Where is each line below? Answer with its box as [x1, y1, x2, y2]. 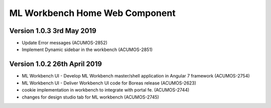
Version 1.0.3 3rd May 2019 [9, 26, 96, 35]
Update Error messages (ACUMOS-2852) [22, 40, 108, 46]
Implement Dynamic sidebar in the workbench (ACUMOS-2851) [22, 46, 153, 52]
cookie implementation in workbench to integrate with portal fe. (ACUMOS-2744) [22, 87, 190, 93]
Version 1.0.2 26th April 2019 [9, 60, 102, 68]
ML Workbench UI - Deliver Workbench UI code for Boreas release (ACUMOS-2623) [22, 80, 197, 86]
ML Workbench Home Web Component [9, 7, 176, 18]
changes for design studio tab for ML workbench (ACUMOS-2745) [22, 94, 159, 100]
